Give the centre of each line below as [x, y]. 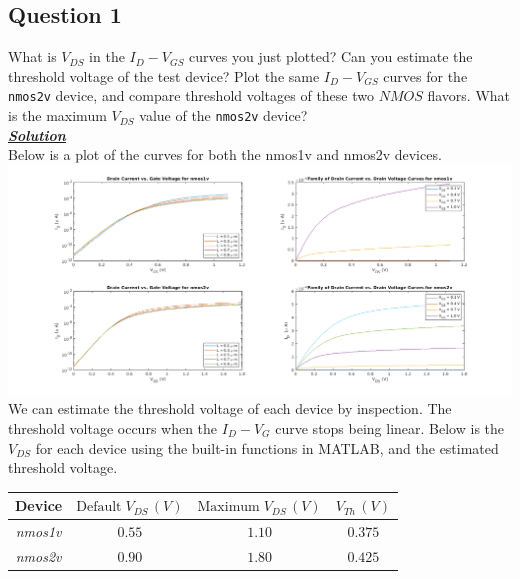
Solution [37, 134]
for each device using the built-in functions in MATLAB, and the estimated [267, 447]
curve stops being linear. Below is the [390, 427]
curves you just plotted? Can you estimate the [331, 56]
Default [99, 507]
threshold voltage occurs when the [113, 427]
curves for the [425, 75]
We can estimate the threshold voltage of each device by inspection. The [230, 408]
